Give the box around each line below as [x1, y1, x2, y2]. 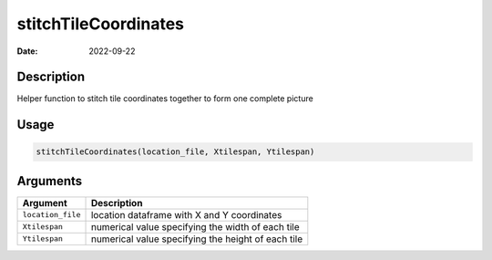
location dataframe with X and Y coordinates [90, 208, 282, 221]
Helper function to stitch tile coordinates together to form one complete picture [16, 93, 313, 104]
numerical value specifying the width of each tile [90, 220, 300, 233]
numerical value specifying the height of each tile [90, 233, 303, 245]
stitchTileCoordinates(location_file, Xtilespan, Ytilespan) [36, 147, 315, 157]
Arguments [16, 173, 83, 189]
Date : [16, 46, 38, 57]
